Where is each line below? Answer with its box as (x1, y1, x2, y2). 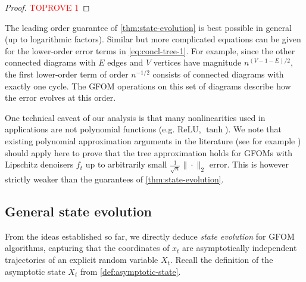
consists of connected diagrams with (152, 67, 284, 80)
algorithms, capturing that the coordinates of (5, 241, 170, 254)
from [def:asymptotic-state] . (80, 265, 181, 277)
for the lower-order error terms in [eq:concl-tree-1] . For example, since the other (5, 44, 295, 57)
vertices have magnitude (153, 56, 242, 69)
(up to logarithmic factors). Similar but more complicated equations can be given (5, 33, 301, 45)
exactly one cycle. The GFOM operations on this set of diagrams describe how (5, 79, 291, 92)
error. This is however (209, 158, 289, 171)
